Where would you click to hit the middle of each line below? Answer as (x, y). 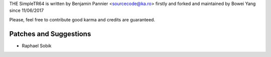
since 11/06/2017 (27, 10)
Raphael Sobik (37, 46)
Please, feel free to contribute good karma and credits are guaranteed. (82, 19)
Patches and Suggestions (50, 34)
